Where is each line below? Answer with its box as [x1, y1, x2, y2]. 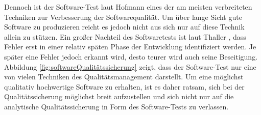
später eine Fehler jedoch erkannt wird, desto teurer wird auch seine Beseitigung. [4, 51, 258, 62]
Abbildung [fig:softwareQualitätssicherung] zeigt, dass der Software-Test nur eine [4, 61, 256, 72]
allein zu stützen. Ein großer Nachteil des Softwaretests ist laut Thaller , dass [4, 31, 246, 42]
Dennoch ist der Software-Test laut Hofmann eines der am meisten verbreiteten [4, 2, 252, 12]
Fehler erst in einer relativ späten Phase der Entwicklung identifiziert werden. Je [4, 41, 256, 52]
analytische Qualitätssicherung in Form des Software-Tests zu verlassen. [4, 101, 229, 111]
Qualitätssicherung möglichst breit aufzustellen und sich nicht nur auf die [4, 91, 234, 102]
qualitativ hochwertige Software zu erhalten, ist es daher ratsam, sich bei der [4, 81, 245, 92]
